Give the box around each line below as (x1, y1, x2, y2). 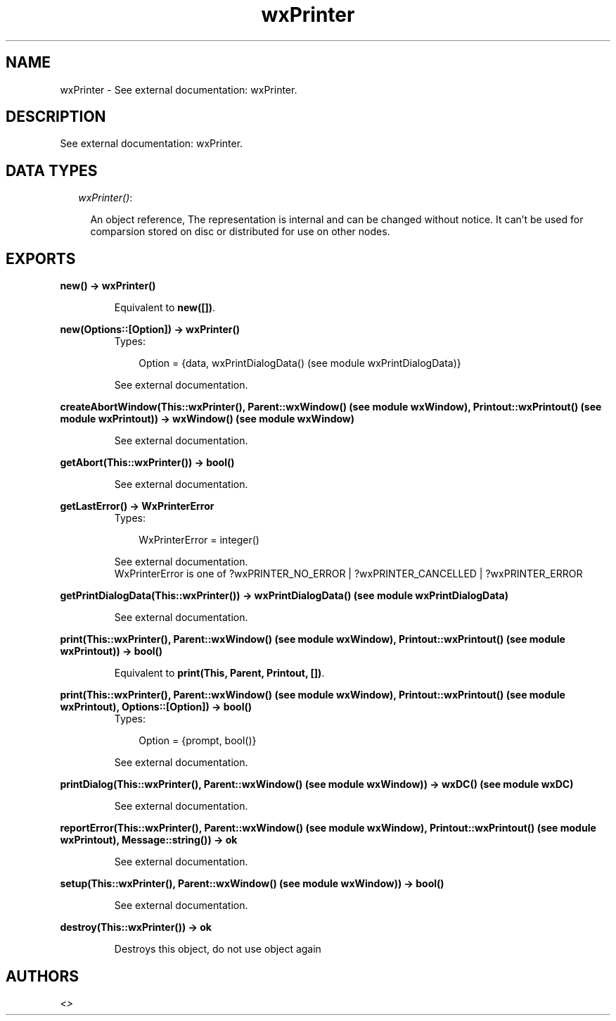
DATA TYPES (6, 161, 98, 180)
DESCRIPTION (6, 108, 106, 126)
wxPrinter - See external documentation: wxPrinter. (60, 83, 297, 96)
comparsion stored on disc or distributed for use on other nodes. (90, 225, 390, 238)
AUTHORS (6, 967, 79, 985)
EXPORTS (6, 249, 76, 268)
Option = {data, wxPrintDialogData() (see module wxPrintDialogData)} (139, 357, 461, 370)
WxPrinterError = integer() (139, 534, 259, 546)
